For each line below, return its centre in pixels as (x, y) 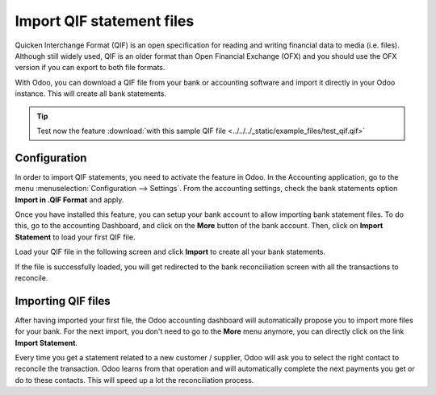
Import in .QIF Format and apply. (69, 200)
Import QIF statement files (105, 21)
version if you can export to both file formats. (90, 68)
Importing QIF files (63, 301)
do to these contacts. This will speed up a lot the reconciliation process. (134, 380)
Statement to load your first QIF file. (75, 237)
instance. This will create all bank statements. (91, 94)
